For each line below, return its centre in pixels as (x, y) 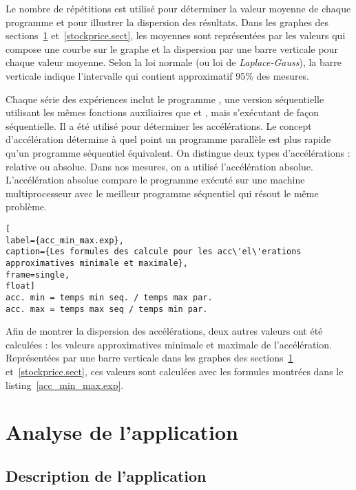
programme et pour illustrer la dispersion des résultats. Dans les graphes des (167, 22)
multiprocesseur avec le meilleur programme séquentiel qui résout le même (162, 193)
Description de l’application (106, 475)
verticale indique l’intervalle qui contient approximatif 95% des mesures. (157, 75)
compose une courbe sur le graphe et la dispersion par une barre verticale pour (172, 48)
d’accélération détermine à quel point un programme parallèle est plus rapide (168, 139)
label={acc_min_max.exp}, (65, 240)
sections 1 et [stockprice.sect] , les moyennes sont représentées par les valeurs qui (176, 35)
